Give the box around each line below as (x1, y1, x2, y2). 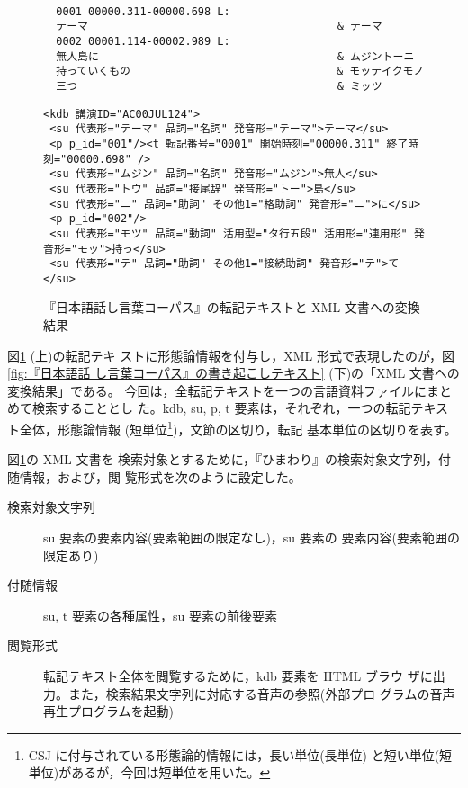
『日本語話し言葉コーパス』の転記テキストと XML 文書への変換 (43, 298, 420, 317)
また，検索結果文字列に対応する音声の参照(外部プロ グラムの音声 (67, 684, 455, 703)
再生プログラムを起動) (43, 702, 175, 721)
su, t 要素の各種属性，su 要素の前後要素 (43, 605, 277, 624)
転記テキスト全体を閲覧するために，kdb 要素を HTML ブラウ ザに (43, 667, 433, 685)
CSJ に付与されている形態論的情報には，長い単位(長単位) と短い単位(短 (28, 745, 453, 764)
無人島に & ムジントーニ (56, 49, 415, 63)
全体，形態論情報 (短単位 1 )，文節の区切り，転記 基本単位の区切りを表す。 (19, 417, 457, 438)
